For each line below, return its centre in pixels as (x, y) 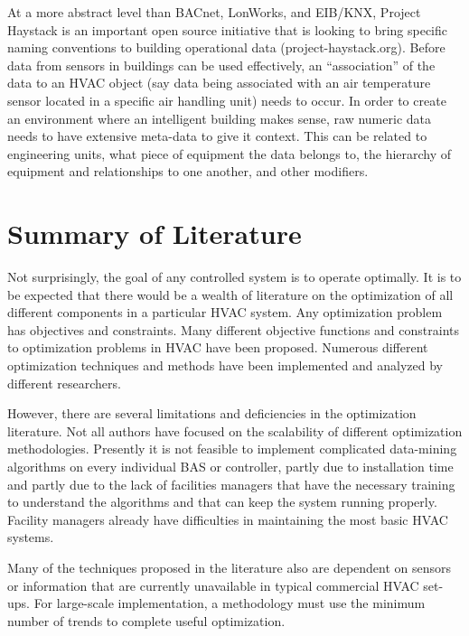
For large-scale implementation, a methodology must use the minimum (230, 603)
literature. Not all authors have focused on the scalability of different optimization (235, 430)
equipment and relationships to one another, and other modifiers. (188, 171)
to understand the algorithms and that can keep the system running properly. (222, 502)
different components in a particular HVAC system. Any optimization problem (225, 312)
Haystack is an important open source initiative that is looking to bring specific (228, 29)
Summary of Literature (155, 234)
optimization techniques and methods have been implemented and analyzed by (225, 365)
